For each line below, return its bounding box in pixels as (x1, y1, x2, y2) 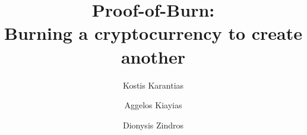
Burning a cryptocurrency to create (4, 21, 302, 45)
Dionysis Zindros (123, 118, 183, 131)
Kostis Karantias (122, 79, 184, 91)
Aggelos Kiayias (124, 99, 182, 111)
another (121, 44, 186, 68)
